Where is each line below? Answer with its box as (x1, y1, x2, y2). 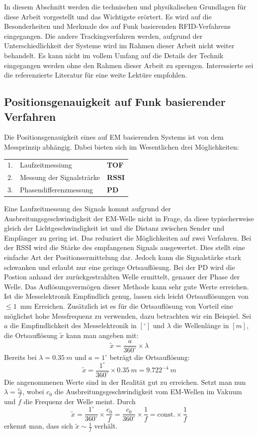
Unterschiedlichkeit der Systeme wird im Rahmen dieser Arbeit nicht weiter (4, 40, 235, 51)
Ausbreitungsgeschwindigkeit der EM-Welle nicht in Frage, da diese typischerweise (4, 213, 255, 223)
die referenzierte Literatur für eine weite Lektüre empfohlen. (4, 70, 187, 80)
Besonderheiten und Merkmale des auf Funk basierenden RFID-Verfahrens (4, 21, 231, 31)
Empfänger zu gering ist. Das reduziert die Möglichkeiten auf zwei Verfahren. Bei (4, 232, 252, 243)
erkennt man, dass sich (4, 421, 73, 431)
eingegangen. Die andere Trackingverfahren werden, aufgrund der (4, 30, 203, 41)
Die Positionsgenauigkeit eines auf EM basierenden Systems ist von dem (4, 132, 224, 142)
